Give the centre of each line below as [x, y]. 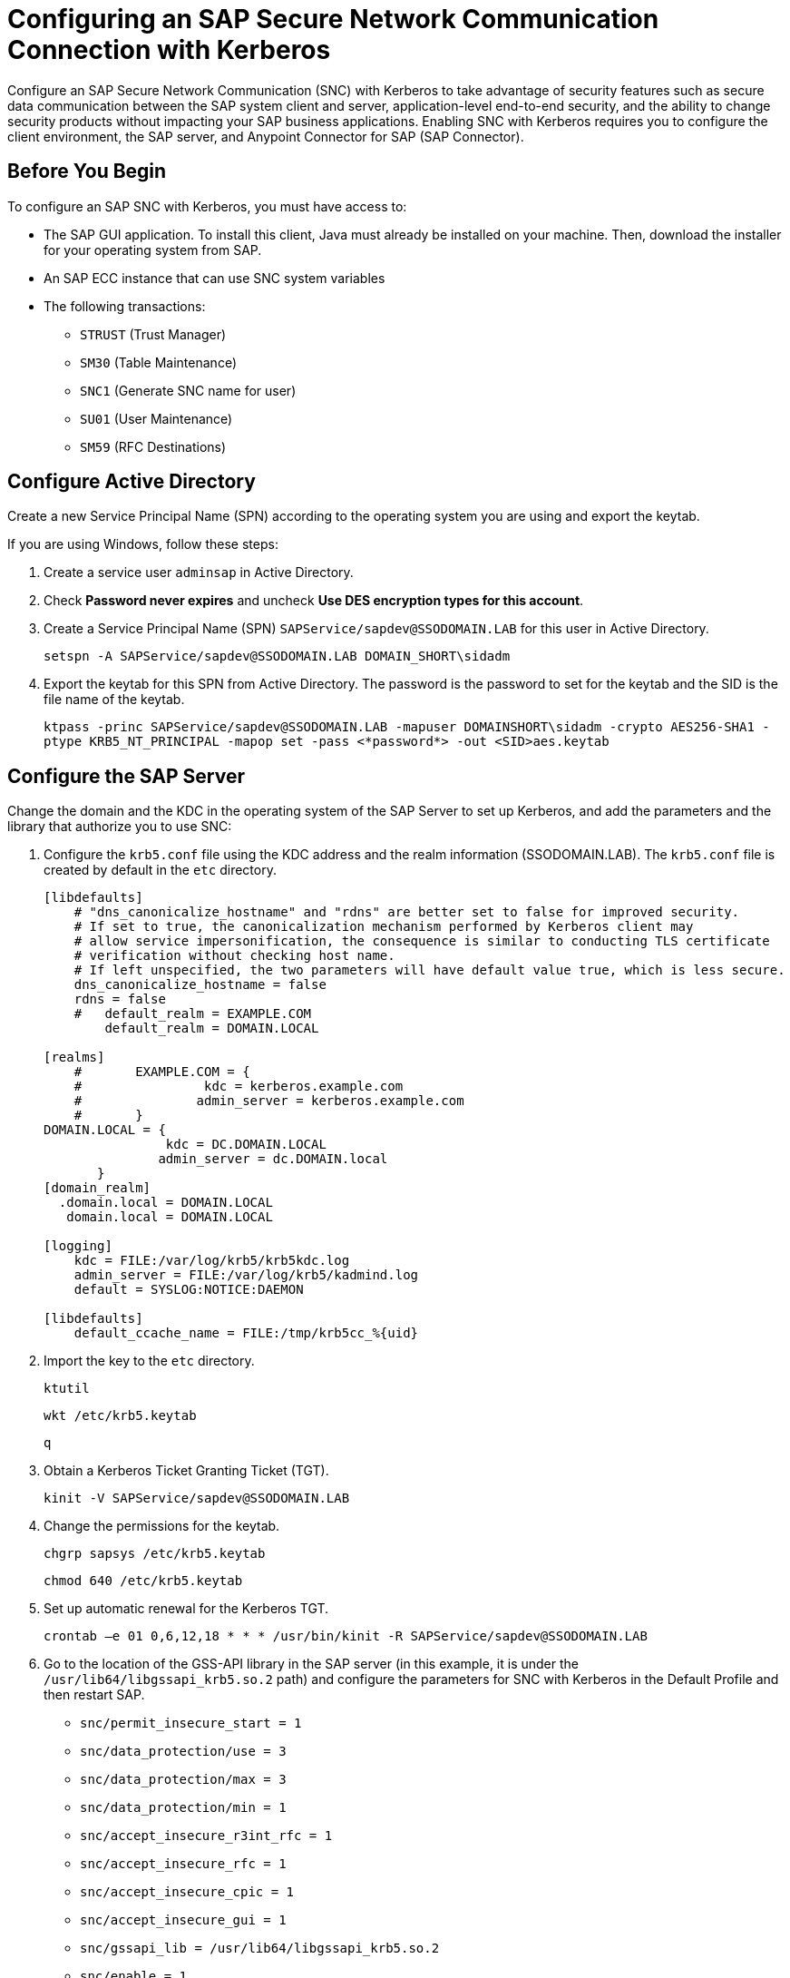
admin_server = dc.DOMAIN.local [273, 1159]
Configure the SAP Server [126, 776]
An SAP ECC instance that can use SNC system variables [215, 278]
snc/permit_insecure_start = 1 [191, 1723]
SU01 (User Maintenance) [156, 418]
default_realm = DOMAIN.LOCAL [212, 1028]
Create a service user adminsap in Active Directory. [199, 573]
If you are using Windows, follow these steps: [143, 544]
